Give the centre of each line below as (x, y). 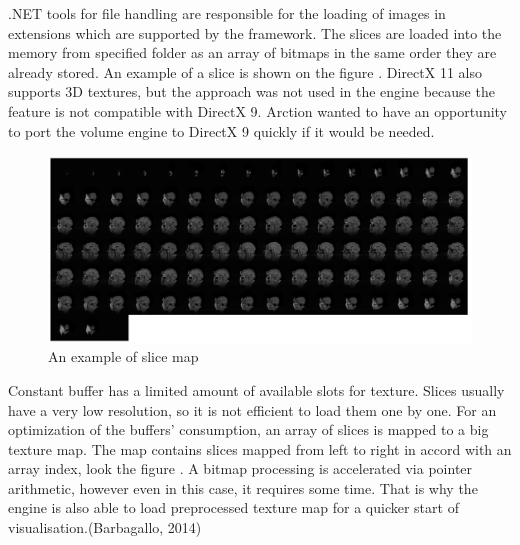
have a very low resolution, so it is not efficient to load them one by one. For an (252, 409)
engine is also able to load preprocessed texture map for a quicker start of (233, 507)
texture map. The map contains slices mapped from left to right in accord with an (260, 448)
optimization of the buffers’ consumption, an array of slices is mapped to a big (248, 429)
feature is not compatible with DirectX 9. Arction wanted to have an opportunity (257, 110)
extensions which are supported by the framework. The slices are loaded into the (255, 32)
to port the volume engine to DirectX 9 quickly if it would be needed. (221, 130)
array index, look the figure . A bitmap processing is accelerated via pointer (240, 468)
